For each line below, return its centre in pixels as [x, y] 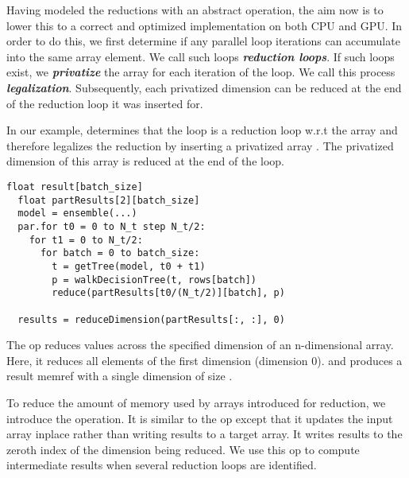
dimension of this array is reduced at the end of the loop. [145, 161]
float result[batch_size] [75, 187]
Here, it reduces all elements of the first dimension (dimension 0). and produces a [204, 360]
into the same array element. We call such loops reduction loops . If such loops [201, 56]
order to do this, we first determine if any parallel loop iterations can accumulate [203, 41]
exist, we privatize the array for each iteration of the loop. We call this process [201, 72]
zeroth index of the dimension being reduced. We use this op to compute [183, 449]
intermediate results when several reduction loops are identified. [162, 465]
